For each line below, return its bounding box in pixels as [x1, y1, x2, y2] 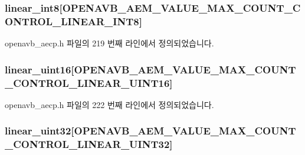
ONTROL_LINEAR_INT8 [5, 14, 139, 28]
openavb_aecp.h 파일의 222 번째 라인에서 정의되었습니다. [5, 98, 214, 110]
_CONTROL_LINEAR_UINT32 [5, 137, 170, 151]
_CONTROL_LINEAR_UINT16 [5, 75, 170, 90]
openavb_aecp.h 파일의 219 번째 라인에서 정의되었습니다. [5, 37, 214, 49]
